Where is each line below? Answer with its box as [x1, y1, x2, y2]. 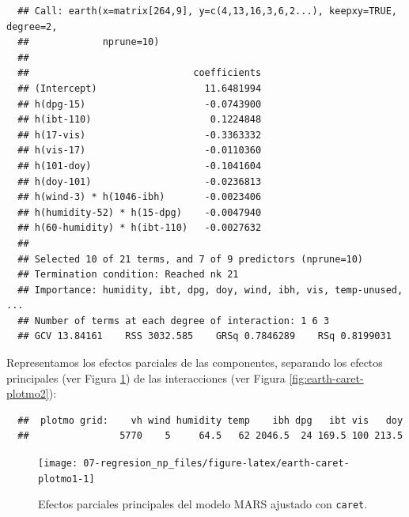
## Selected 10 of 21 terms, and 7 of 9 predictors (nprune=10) [17, 253, 364, 265]
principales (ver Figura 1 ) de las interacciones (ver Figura [6, 369, 286, 386]
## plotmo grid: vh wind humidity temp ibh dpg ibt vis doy [17, 414, 403, 426]
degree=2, [6, 21, 58, 32]
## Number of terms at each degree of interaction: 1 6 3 [17, 315, 330, 326]
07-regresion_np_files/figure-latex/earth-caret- [83, 458, 350, 470]
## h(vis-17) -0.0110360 [17, 145, 262, 157]
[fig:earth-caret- [289, 369, 364, 386]
